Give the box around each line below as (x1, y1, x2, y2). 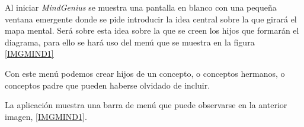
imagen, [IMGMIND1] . (5, 110, 87, 122)
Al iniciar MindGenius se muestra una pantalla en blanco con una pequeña (5, 1, 277, 13)
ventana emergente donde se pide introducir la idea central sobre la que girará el (5, 12, 297, 25)
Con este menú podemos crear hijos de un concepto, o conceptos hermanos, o (5, 67, 285, 79)
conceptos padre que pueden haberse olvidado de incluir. (5, 79, 210, 91)
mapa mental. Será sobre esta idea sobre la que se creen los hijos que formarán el (5, 24, 299, 37)
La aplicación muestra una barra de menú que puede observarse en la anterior (5, 99, 287, 111)
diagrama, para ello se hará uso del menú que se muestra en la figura (5, 35, 255, 48)
